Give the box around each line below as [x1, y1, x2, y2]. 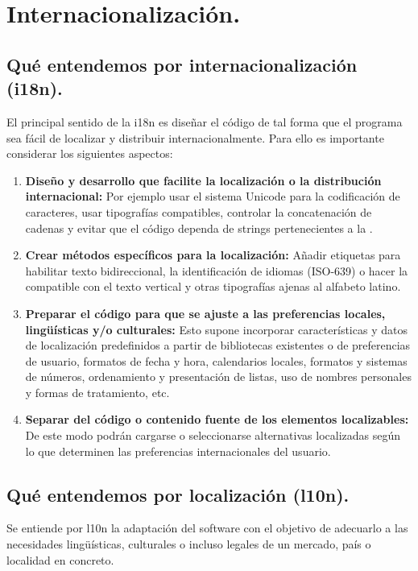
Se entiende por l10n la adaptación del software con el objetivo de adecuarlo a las [6, 519, 408, 536]
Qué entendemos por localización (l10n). [6, 482, 350, 507]
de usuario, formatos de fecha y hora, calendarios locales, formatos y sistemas [25, 352, 408, 369]
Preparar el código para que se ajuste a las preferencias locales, [25, 304, 386, 321]
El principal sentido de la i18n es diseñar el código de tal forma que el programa [6, 113, 403, 130]
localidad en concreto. [6, 551, 114, 568]
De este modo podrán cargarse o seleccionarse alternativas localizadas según [25, 427, 401, 444]
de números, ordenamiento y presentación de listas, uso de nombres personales [25, 368, 412, 385]
